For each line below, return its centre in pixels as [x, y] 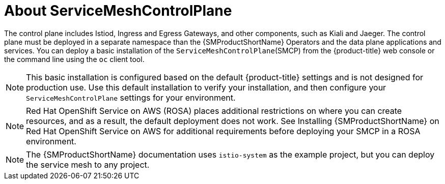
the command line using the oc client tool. [74, 59]
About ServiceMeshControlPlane [118, 11]
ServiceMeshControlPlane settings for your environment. [131, 97]
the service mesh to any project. [88, 164]
